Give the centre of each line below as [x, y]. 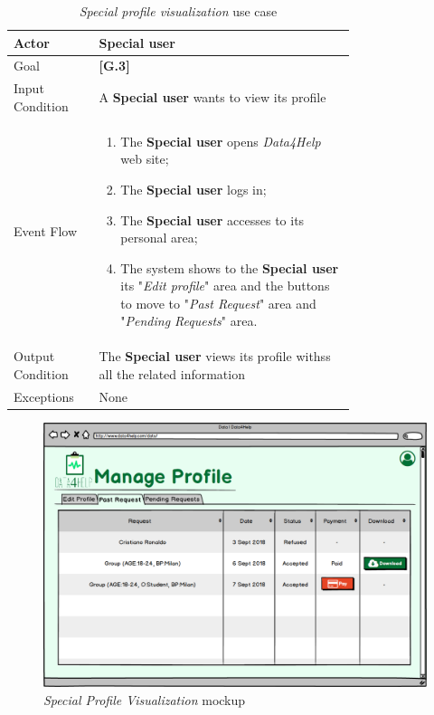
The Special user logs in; [193, 189]
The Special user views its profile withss [215, 356]
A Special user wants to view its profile [212, 97]
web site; [145, 159]
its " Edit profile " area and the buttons [225, 286]
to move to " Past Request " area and [218, 303]
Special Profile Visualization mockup [145, 699]
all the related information [172, 373]
